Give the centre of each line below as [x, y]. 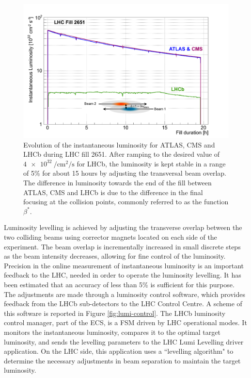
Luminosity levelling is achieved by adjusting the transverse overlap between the [123, 227]
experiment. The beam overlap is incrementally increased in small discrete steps [122, 246]
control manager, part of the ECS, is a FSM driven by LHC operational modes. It [125, 322]
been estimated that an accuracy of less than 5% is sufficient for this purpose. [119, 284]
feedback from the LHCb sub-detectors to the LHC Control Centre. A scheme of [123, 304]
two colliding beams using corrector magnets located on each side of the [110, 237]
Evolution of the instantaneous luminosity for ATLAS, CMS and [119, 144]
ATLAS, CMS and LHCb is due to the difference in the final [113, 192]
